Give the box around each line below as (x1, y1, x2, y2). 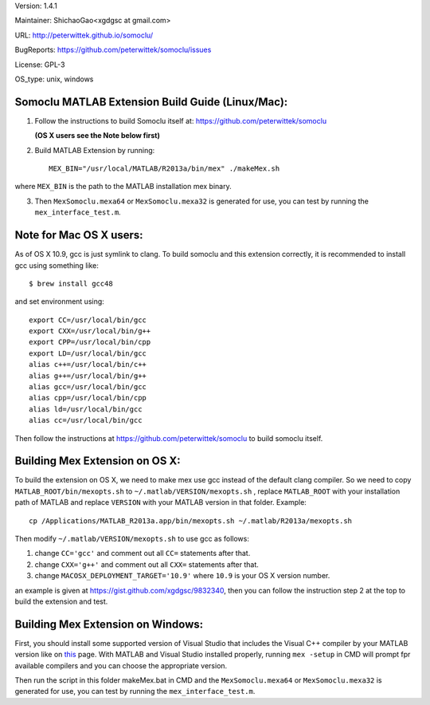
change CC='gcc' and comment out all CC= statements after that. (34, 549, 251, 558)
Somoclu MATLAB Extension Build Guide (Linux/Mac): (14, 95, 288, 108)
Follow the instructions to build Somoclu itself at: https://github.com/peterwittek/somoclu (34, 116, 326, 125)
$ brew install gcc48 (29, 279, 113, 288)
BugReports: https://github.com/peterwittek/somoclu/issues (14, 45, 212, 55)
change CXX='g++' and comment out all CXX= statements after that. (34, 559, 259, 569)
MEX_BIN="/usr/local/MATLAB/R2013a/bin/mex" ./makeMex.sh (49, 164, 280, 173)
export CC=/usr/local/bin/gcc (29, 315, 147, 325)
